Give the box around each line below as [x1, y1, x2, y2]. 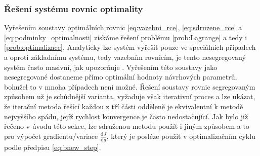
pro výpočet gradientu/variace [4, 130, 98, 141]
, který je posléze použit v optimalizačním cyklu [106, 130, 255, 141]
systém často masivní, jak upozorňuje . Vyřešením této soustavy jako [4, 61, 218, 72]
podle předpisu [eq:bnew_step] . [4, 141, 101, 152]
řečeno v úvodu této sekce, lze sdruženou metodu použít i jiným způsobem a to [4, 121, 249, 131]
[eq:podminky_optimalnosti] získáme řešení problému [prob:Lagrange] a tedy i [4, 32, 247, 42]
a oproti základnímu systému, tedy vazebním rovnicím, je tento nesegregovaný [4, 52, 246, 62]
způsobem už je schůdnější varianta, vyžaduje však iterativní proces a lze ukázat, [4, 91, 255, 102]
